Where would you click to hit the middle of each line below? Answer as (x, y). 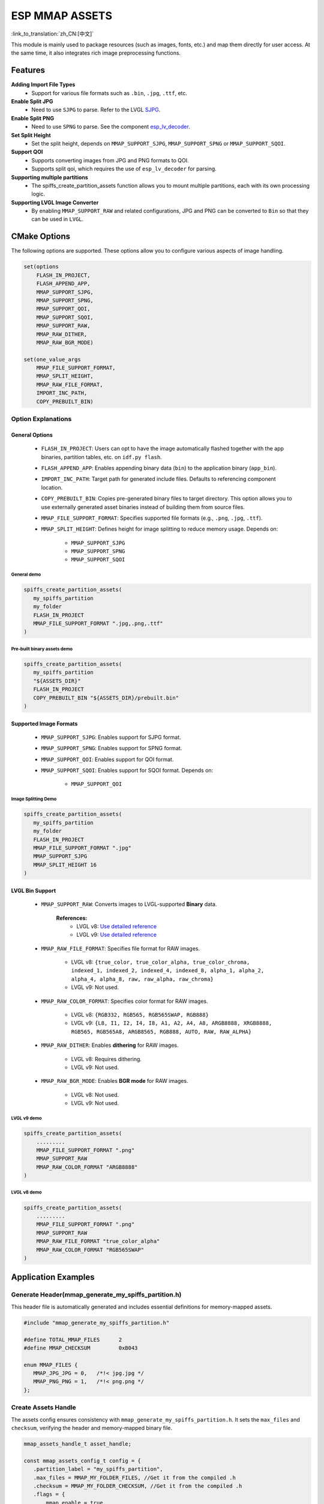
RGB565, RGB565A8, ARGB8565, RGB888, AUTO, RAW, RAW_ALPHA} (161, 1031)
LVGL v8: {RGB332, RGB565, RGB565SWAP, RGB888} (140, 1015)
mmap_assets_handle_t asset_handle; (78, 1444)
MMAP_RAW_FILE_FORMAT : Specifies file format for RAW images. (121, 948)
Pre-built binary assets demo (42, 649)
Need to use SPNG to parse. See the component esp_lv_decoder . (111, 127)
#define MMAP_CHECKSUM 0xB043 (81, 1348)
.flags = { (49, 1494)
